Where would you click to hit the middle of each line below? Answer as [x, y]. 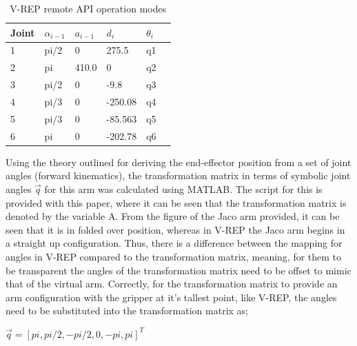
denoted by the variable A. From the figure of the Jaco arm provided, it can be [173, 216]
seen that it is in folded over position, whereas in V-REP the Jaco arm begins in [175, 229]
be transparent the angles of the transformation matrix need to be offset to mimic [178, 270]
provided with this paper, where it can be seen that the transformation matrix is [176, 202]
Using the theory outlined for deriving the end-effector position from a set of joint [178, 162]
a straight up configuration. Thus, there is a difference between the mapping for [174, 243]
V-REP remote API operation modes [88, 8]
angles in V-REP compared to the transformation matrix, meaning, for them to [174, 256]
